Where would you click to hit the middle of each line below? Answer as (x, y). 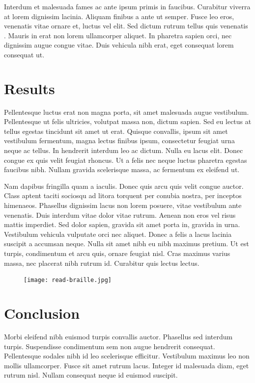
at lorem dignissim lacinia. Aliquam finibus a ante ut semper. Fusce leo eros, (119, 16)
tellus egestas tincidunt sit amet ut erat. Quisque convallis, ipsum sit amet (116, 131)
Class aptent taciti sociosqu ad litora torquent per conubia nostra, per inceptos (123, 195)
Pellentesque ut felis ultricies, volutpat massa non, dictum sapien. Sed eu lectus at (128, 121)
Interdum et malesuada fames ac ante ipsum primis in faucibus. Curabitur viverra (127, 6)
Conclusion (42, 313)
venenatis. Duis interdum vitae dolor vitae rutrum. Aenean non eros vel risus (120, 215)
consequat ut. (24, 54)
